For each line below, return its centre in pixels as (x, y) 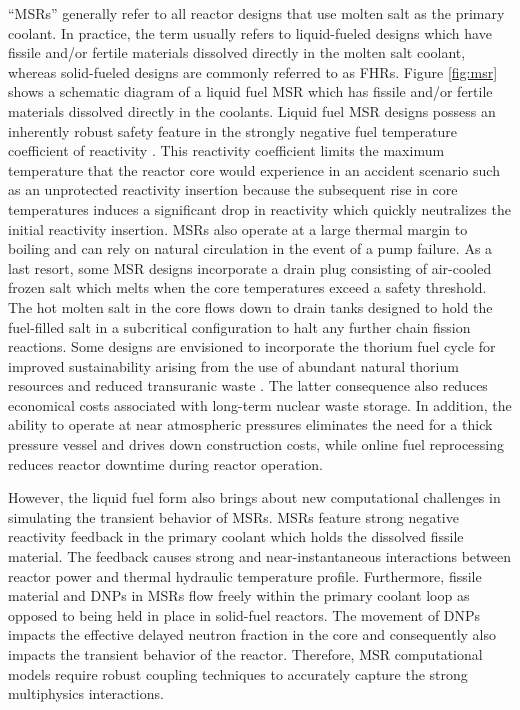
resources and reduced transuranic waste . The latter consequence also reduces (248, 385)
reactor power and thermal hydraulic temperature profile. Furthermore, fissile (245, 575)
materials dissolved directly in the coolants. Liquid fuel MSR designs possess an (252, 110)
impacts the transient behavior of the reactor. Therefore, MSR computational (245, 654)
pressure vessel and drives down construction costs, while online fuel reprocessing (256, 444)
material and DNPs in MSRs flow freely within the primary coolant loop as (239, 595)
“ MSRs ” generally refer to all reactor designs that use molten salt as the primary (256, 13)
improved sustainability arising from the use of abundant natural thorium (233, 365)
